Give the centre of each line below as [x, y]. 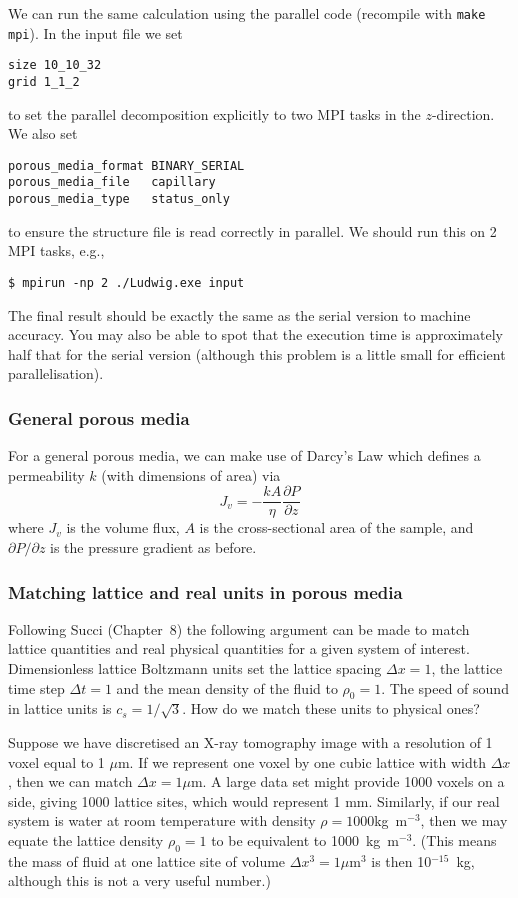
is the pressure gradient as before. [153, 547]
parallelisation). [56, 373]
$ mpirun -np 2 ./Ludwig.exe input [126, 282]
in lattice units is [60, 708]
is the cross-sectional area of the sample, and [336, 527]
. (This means [454, 840]
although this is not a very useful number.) [139, 880]
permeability [46, 474]
